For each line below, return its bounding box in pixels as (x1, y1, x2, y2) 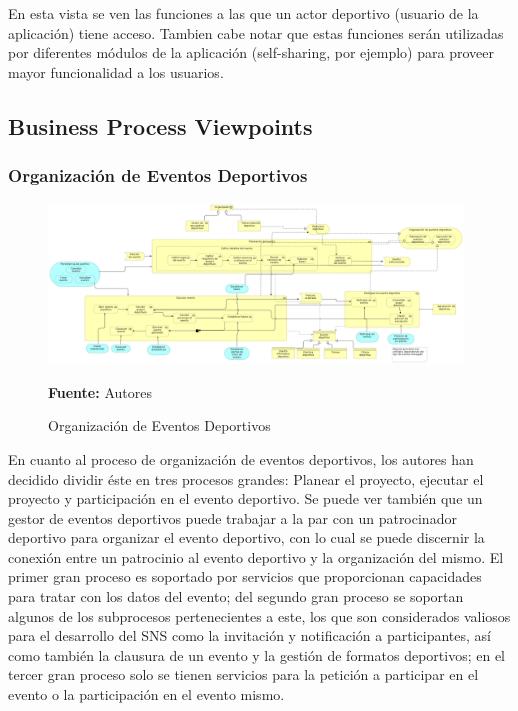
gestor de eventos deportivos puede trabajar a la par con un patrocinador (8, 507, 457, 528)
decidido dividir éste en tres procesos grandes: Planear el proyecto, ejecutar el (8, 468, 484, 489)
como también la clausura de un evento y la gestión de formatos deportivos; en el (8, 644, 505, 665)
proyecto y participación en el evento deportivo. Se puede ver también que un (8, 488, 483, 509)
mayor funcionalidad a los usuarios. (8, 61, 224, 82)
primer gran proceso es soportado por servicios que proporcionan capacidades (8, 566, 482, 587)
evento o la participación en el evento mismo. (8, 684, 285, 705)
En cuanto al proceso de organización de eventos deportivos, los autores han (8, 448, 474, 469)
